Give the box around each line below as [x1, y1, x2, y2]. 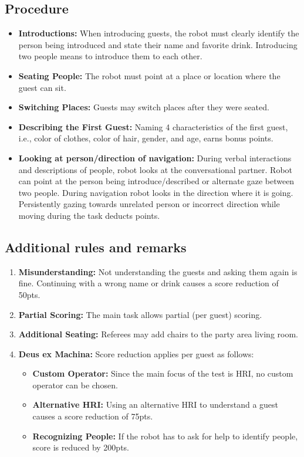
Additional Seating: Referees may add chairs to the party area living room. [18, 328, 299, 340]
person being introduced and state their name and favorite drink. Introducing [18, 38, 298, 50]
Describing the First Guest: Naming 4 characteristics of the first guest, [18, 120, 288, 133]
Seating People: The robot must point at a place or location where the [18, 69, 281, 82]
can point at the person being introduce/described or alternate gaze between [18, 175, 295, 187]
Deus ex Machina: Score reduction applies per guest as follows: [18, 347, 254, 360]
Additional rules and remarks [5, 238, 187, 256]
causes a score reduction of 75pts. [32, 410, 153, 422]
